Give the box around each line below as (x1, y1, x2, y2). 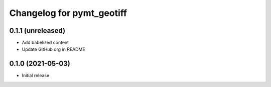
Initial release (22, 73, 50, 79)
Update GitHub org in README (22, 46, 85, 52)
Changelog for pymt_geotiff (9, 7, 127, 18)
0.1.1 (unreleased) (9, 26, 65, 35)
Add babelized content (22, 40, 69, 46)
